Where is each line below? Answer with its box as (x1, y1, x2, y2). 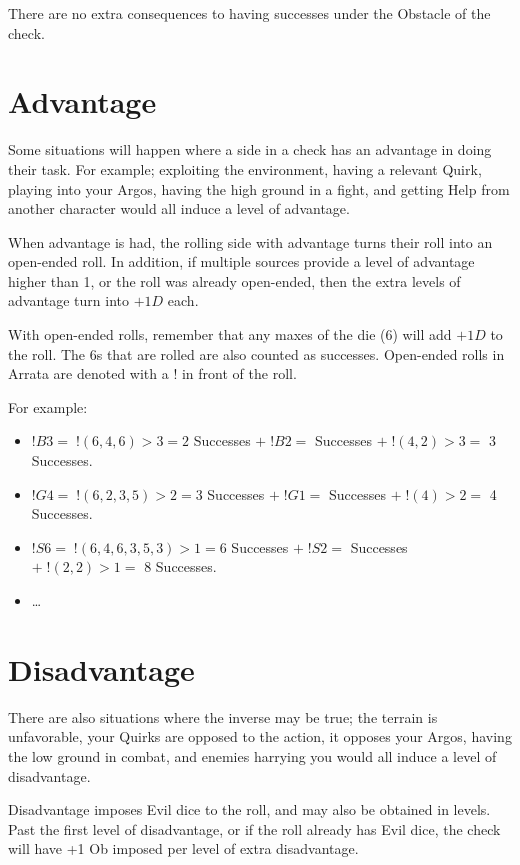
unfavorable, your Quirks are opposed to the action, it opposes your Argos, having (8, 726, 512, 747)
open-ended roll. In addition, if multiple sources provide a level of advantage (8, 251, 475, 272)
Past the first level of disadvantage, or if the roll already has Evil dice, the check (8, 818, 501, 839)
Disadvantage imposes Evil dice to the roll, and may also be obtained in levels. (8, 799, 491, 820)
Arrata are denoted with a (8, 363, 169, 384)
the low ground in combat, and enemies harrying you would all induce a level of (8, 745, 497, 766)
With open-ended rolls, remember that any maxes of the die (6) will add (8, 324, 452, 345)
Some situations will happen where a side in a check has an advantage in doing (8, 139, 492, 160)
